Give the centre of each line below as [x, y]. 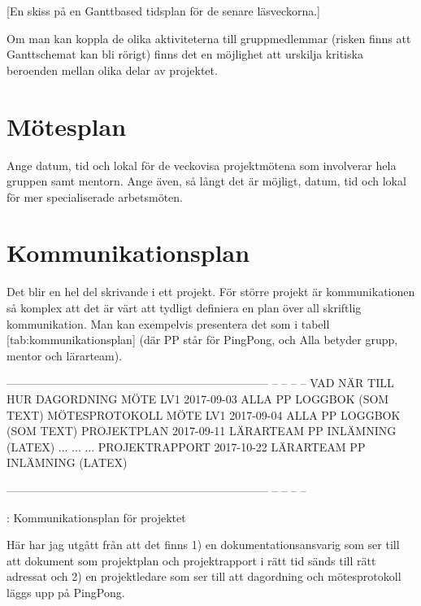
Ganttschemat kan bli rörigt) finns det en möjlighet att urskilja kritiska [185, 54]
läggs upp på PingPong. [66, 592]
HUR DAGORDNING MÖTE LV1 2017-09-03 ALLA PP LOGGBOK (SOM [198, 398]
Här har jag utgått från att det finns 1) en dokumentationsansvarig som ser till [203, 545]
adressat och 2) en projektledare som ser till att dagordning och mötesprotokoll [204, 576]
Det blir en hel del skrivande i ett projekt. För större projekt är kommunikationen [211, 292]
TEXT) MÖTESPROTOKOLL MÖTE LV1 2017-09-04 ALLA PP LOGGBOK [204, 414]
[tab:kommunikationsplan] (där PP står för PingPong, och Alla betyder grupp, [202, 340]
